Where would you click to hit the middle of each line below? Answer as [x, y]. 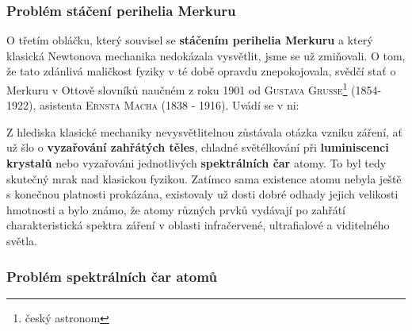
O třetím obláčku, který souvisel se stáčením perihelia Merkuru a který [190, 40]
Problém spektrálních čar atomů [112, 276]
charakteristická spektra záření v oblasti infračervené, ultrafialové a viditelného [198, 225]
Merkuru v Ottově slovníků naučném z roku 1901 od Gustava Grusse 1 [177, 89]
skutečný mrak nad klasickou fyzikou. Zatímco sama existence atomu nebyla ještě [204, 178]
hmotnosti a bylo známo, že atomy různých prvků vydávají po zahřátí [176, 209]
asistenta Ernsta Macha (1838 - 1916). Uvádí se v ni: [169, 105]
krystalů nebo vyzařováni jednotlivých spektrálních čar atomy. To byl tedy [196, 163]
